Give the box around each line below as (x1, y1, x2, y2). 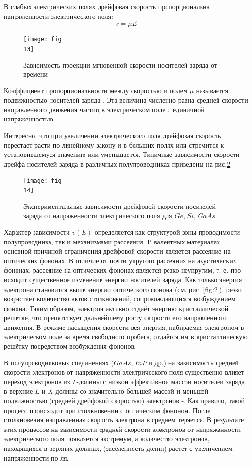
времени (23, 69, 48, 79)
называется (196, 85, 229, 95)
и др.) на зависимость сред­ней (149, 357, 239, 367)
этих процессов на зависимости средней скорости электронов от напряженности (4, 424, 241, 434)
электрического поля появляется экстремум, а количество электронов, (4, 433, 210, 444)
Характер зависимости (4, 226, 70, 237)
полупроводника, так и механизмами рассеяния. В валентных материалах (4, 236, 220, 246)
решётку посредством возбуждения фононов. (4, 341, 136, 351)
